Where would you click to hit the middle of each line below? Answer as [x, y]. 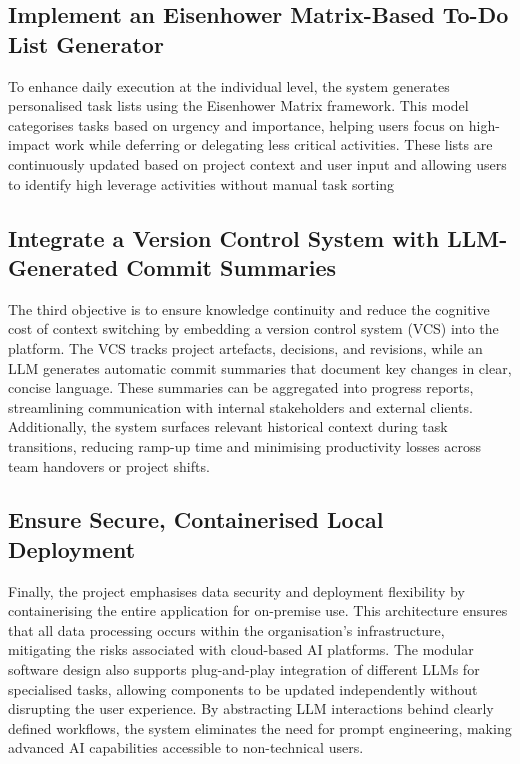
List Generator [86, 43]
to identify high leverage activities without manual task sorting [201, 183]
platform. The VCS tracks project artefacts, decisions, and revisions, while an [245, 347]
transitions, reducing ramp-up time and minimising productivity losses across [244, 445]
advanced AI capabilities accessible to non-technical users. [186, 747]
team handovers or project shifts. [109, 465]
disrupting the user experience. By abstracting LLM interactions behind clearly [251, 708]
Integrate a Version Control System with [224, 237]
